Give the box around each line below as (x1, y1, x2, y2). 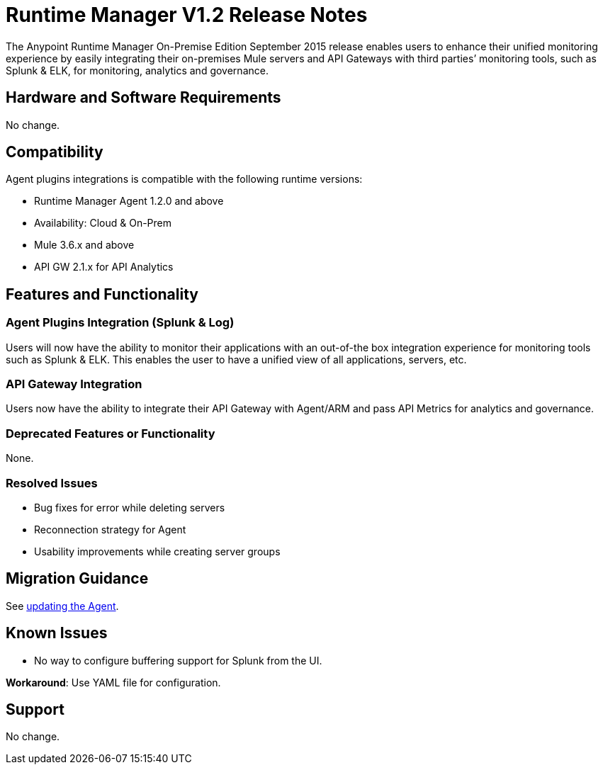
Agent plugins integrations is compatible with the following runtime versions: (6, 173, 363, 186)
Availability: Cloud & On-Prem (34, 217, 172, 230)
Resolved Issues (6, 475, 98, 490)
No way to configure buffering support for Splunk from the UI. (34, 654, 322, 667)
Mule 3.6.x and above (34, 239, 135, 251)
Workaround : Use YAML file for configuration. (6, 676, 221, 689)
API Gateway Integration (6, 377, 142, 392)
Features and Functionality (6, 285, 198, 303)
